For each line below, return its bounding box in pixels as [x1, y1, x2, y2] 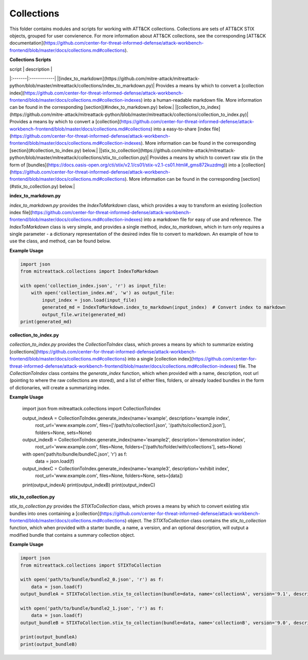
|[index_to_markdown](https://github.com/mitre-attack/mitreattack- [57, 75, 200, 82]
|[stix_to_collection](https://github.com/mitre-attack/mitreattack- [99, 147, 236, 154]
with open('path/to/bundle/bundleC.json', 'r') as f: [22, 451, 128, 457]
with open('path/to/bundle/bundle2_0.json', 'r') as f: [20, 577, 164, 582]
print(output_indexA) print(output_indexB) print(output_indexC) [22, 482, 156, 488]
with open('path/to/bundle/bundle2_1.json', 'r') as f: [20, 605, 164, 611]
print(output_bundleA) [20, 634, 78, 640]
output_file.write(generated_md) [42, 311, 126, 317]
